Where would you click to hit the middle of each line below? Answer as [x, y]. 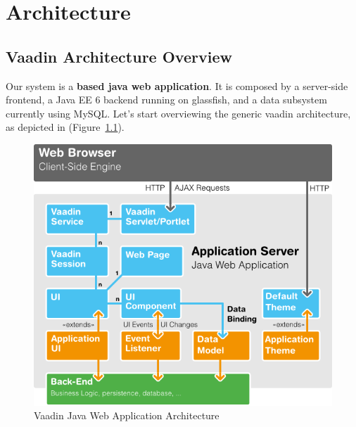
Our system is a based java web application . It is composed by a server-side [177, 85]
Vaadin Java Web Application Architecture [127, 415]
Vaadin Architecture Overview [119, 56]
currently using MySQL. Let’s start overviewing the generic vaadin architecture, [178, 113]
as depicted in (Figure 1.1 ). [65, 127]
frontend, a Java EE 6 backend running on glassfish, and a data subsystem [166, 100]
